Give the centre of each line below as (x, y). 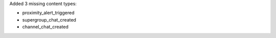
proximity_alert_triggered (48, 13)
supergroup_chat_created (49, 19)
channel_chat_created (45, 27)
